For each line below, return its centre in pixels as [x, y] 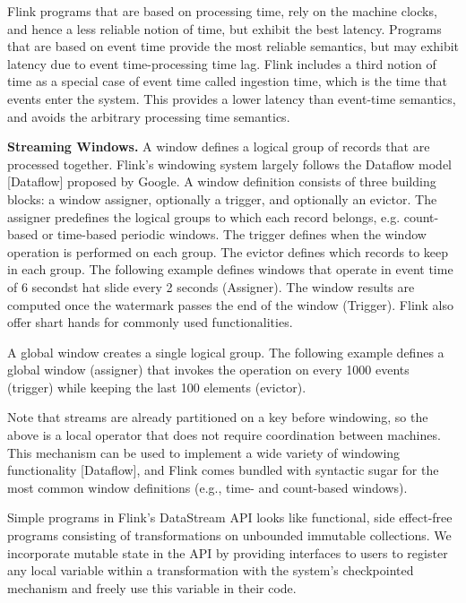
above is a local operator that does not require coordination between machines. [224, 435]
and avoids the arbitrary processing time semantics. [149, 116]
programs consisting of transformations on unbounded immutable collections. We [229, 535]
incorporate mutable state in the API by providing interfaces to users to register [228, 552]
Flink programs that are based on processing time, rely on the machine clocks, [222, 11]
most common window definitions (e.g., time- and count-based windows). [207, 487]
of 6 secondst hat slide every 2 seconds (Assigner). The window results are [211, 286]
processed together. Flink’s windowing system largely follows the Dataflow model [230, 164]
